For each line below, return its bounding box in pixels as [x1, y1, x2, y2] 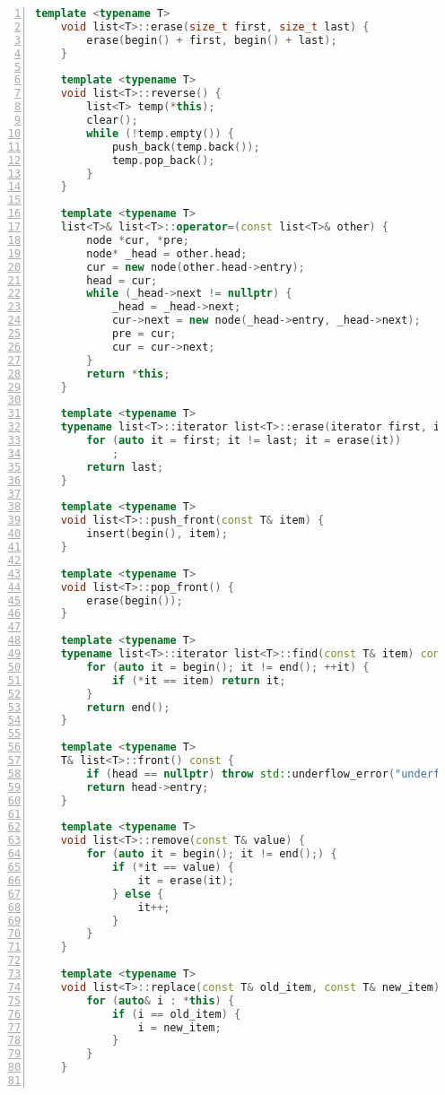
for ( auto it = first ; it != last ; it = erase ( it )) [86, 434, 402, 447]
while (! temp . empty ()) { [86, 126, 235, 140]
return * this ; [86, 367, 170, 380]
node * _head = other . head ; [86, 247, 248, 260]
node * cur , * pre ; [86, 233, 189, 247]
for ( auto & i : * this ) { [86, 994, 235, 1007]
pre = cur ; [111, 327, 177, 340]
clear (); [86, 114, 138, 126]
